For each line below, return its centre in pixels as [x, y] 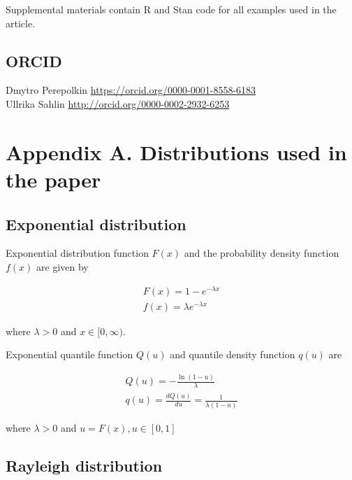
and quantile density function [233, 354]
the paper [53, 179]
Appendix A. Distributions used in [176, 151]
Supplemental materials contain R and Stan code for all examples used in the [171, 9]
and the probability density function [262, 253]
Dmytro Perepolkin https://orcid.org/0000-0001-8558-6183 [131, 90]
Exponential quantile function [69, 354]
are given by [63, 266]
